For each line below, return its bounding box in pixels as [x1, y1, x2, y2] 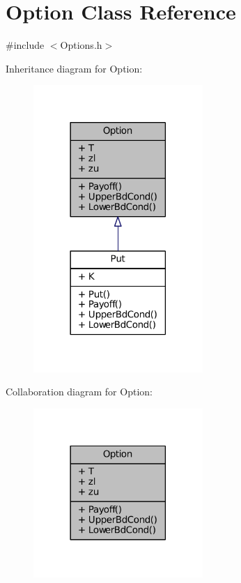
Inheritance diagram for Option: [6, 61, 143, 75]
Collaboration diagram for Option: [6, 384, 153, 399]
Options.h [60, 38, 102, 52]
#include [6, 38, 45, 52]
